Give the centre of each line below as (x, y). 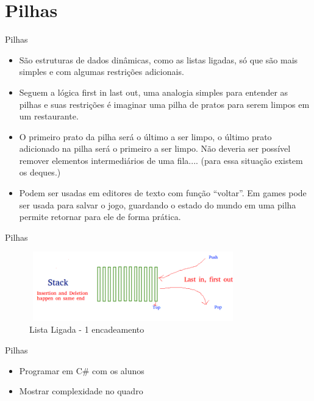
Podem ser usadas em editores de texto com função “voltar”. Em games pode (163, 193)
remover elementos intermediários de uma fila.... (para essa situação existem (161, 160)
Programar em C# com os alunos (82, 370)
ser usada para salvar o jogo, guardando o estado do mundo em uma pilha (158, 204)
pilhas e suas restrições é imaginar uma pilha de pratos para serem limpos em (164, 104)
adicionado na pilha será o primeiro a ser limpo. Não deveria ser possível (155, 148)
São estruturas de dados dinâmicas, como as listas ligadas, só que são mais (159, 59)
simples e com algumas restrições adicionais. (102, 72)
